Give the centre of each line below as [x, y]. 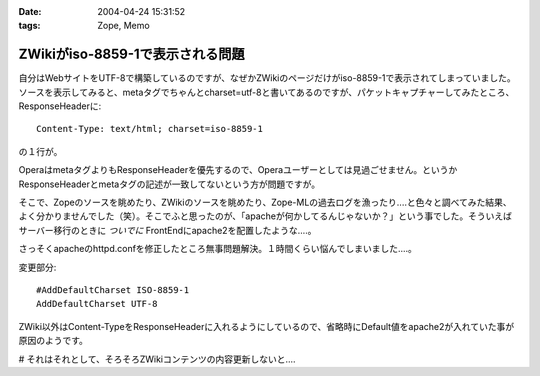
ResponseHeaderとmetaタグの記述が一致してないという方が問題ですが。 [169, 184]
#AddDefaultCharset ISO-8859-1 [113, 289]
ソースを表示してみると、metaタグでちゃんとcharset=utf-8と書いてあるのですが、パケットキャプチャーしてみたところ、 [266, 92]
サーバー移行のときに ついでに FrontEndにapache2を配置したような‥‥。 [167, 230]
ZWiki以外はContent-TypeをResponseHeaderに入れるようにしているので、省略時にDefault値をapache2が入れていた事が [266, 326]
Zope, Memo [123, 26]
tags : [29, 26]
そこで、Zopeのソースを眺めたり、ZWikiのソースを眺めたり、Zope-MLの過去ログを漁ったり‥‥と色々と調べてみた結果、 [265, 202]
